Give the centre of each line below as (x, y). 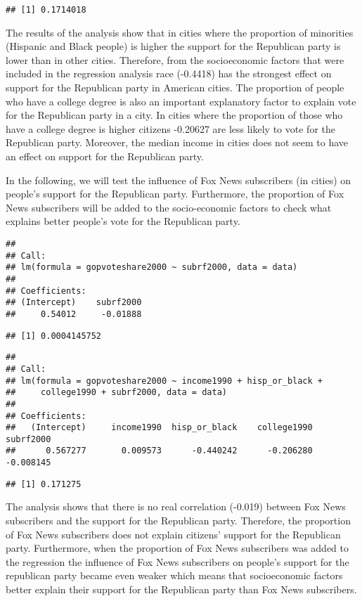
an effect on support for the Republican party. (105, 156)
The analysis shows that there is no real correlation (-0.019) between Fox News (176, 506)
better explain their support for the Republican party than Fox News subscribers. (181, 589)
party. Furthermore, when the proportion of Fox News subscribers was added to (177, 548)
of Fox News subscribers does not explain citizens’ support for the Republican (173, 534)
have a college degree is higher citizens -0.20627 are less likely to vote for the (170, 128)
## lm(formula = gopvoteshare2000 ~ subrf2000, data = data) (152, 267)
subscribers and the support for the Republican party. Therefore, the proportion (178, 521)
